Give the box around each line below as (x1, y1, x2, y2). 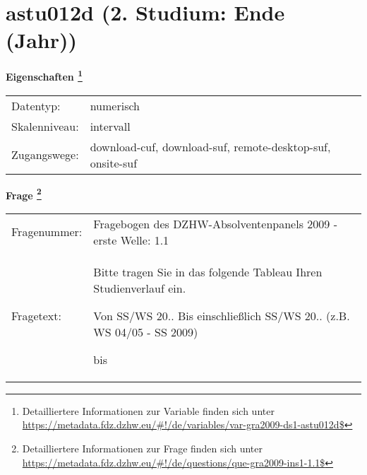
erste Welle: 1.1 (93, 231, 169, 248)
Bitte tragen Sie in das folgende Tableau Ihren (93, 263, 323, 280)
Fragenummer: (11, 223, 83, 240)
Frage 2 (6, 185, 42, 202)
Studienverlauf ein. (93, 279, 186, 296)
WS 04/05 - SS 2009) (93, 323, 198, 340)
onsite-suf (90, 154, 138, 171)
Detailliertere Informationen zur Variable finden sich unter (22, 403, 275, 418)
